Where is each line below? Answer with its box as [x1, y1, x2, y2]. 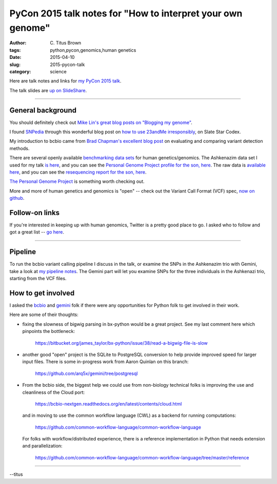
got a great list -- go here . [9, 229, 64, 235]
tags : [9, 47, 21, 53]
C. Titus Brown [50, 40, 82, 46]
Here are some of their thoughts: [9, 311, 79, 318]
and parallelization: [22, 443, 63, 449]
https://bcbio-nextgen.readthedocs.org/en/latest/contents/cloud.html [35, 401, 182, 407]
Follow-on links [9, 208, 60, 217]
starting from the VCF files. [9, 276, 67, 282]
